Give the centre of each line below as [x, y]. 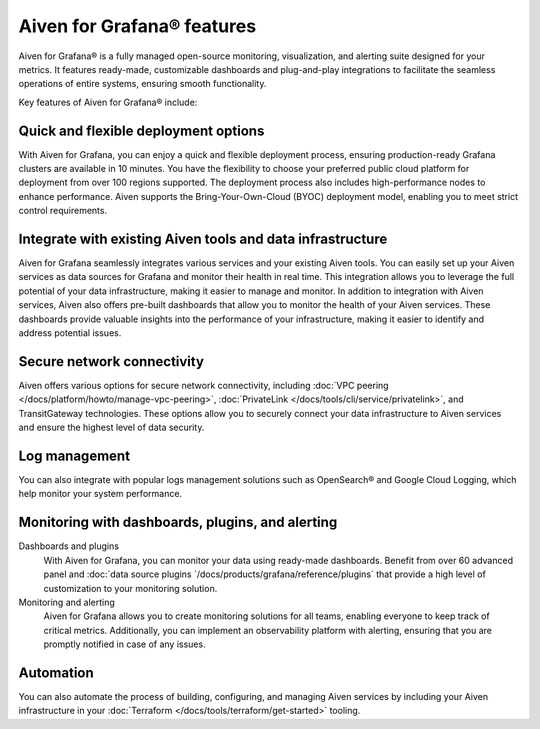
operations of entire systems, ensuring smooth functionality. [142, 84]
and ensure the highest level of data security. [111, 427]
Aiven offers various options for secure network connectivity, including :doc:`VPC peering [203, 385]
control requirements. [63, 211]
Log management [74, 455]
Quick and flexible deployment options [141, 130]
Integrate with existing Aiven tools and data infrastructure [203, 239]
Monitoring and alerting [66, 602]
